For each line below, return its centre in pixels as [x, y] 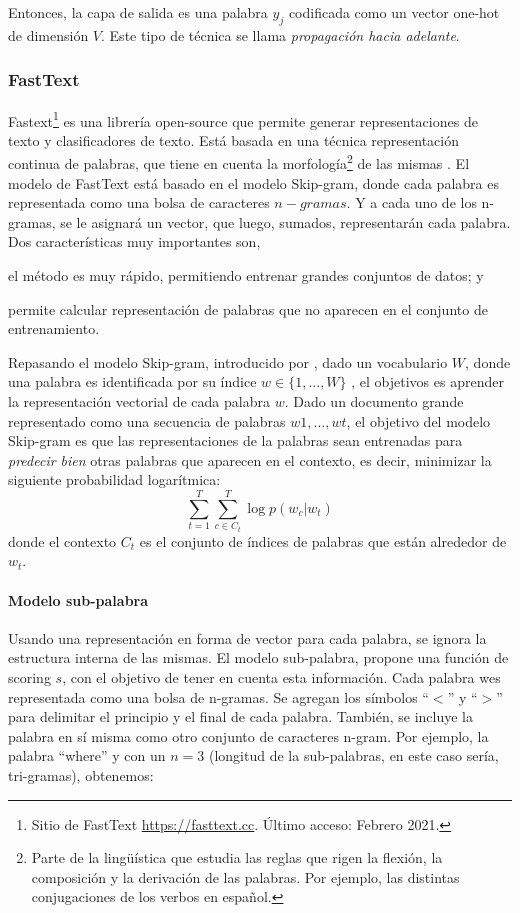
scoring [29, 676]
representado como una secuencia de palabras [147, 420]
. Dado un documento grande [374, 401]
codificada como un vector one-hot [394, 12]
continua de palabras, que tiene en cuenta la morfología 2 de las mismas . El [239, 162]
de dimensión [48, 34]
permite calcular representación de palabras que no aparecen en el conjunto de [248, 308]
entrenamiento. [54, 328]
